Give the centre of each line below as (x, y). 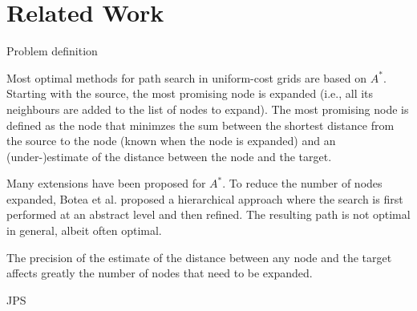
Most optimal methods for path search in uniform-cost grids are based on (187, 77)
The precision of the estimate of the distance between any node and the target (199, 257)
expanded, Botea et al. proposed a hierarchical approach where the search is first (205, 198)
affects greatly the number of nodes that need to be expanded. (160, 273)
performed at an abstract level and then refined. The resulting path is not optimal (208, 214)
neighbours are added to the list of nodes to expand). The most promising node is (208, 109)
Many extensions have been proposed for (106, 183)
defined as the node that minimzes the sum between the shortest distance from (200, 125)
